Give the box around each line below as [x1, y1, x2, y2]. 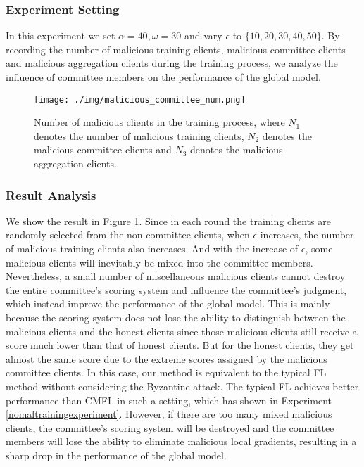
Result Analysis [6, 186, 96, 203]
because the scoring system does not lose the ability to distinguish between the [6, 310, 346, 324]
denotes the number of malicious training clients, [34, 128, 244, 143]
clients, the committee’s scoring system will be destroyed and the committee [6, 420, 334, 435]
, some [305, 241, 333, 256]
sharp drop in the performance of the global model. [6, 447, 227, 462]
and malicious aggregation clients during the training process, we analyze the [6, 56, 338, 70]
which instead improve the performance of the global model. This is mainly [6, 296, 330, 311]
